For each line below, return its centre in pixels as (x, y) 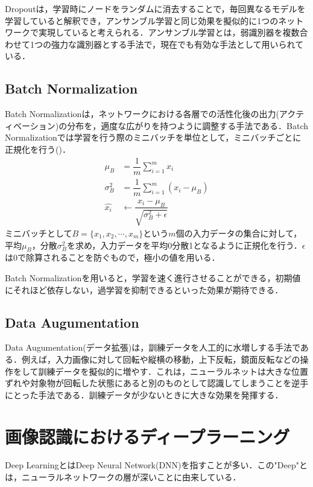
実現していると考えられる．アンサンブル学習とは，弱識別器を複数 (169, 32)
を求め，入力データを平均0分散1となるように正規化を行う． (184, 245)
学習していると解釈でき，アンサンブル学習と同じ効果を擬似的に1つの (142, 20)
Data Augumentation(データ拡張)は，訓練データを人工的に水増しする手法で (153, 347)
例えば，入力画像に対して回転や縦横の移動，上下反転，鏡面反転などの (161, 359)
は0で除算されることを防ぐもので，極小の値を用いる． (112, 257)
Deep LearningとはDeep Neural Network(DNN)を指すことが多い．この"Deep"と (156, 465)
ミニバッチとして (39, 233)
